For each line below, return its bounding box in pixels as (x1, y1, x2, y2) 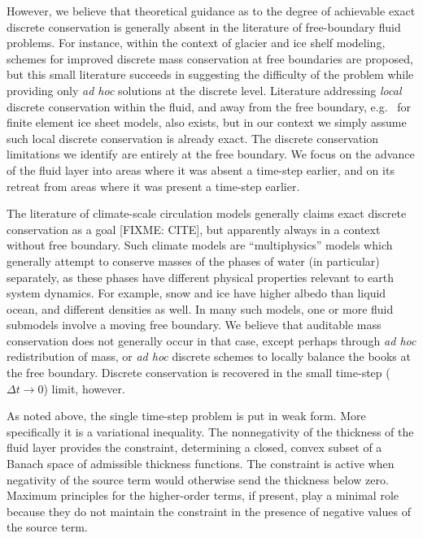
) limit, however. (43, 380, 125, 397)
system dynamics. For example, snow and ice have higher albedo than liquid (7, 284, 386, 302)
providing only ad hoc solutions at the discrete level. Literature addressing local (7, 81, 402, 98)
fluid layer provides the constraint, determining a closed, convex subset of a (7, 439, 382, 456)
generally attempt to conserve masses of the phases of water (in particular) (7, 252, 380, 269)
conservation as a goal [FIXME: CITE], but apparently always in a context (7, 220, 381, 237)
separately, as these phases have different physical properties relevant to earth (7, 268, 394, 285)
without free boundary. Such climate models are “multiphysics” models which (7, 236, 393, 254)
